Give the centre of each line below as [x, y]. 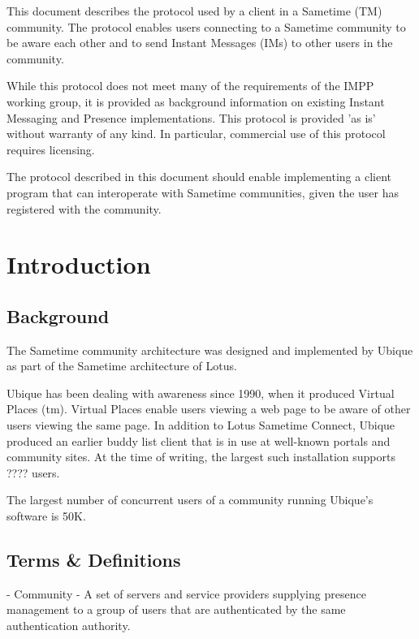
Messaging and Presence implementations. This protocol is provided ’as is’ [191, 117]
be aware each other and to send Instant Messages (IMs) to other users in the [200, 43]
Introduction [79, 264]
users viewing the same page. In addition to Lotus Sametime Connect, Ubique [201, 425]
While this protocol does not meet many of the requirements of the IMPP [190, 86]
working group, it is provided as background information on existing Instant [196, 101]
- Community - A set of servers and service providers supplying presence [186, 593]
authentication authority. [69, 626]
